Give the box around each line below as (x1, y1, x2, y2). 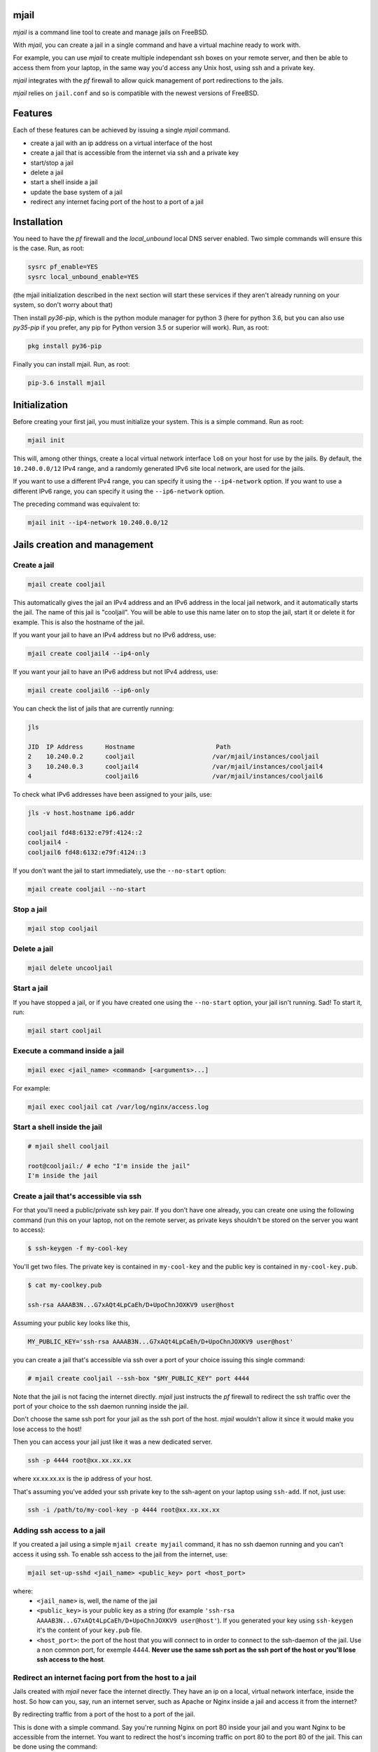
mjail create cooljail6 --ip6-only (27, 687, 150, 694)
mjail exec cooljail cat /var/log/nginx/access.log (27, 1103, 209, 1111)
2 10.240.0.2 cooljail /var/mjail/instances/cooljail (27, 753, 320, 760)
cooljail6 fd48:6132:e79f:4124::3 (27, 848, 146, 856)
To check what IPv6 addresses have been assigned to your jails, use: (13, 791, 212, 799)
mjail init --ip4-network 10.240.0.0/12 (27, 519, 168, 526)
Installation (13, 216, 63, 228)
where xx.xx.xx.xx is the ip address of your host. (13, 1474, 153, 1483)
